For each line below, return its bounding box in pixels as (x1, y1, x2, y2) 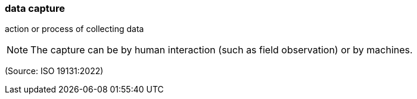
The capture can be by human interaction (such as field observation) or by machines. (30, 44, 413, 56)
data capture (5, 2, 66, 14)
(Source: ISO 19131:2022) (5, 66, 104, 76)
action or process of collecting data (5, 24, 144, 34)
